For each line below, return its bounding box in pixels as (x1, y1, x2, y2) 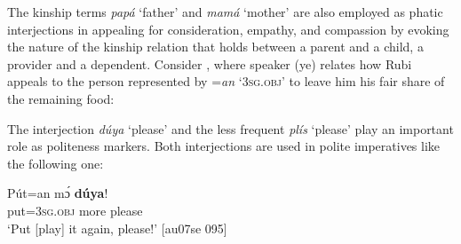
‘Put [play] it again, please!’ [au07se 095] (7, 218, 227, 237)
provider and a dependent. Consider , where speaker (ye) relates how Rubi (7, 54, 412, 73)
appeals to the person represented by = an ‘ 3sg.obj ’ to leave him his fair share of (7, 72, 445, 91)
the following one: (7, 153, 104, 172)
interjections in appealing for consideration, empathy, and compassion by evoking (7, 20, 449, 38)
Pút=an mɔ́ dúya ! (7, 184, 108, 202)
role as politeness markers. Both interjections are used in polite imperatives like (7, 137, 441, 155)
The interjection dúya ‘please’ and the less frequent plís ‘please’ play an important (7, 119, 454, 138)
